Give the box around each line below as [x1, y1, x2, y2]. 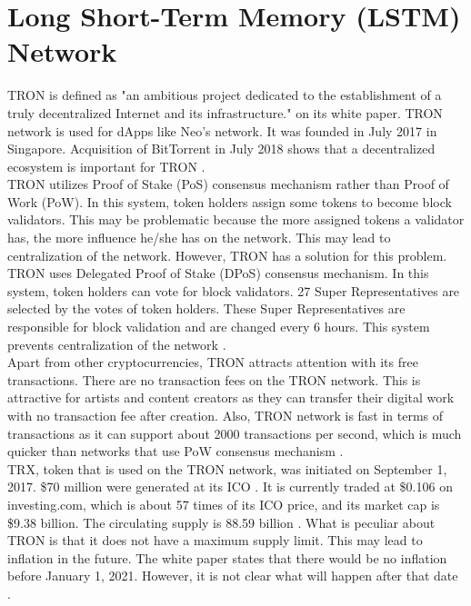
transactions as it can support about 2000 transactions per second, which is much [7, 423, 462, 442]
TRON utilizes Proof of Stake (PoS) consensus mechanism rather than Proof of [7, 174, 449, 194]
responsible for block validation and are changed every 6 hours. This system [7, 317, 430, 336]
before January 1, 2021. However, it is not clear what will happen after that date [7, 566, 458, 585]
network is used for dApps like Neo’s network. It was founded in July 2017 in [7, 121, 437, 140]
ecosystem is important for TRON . [7, 156, 205, 175]
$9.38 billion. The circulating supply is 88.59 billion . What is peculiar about [7, 512, 436, 531]
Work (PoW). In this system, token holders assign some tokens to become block [7, 192, 452, 211]
